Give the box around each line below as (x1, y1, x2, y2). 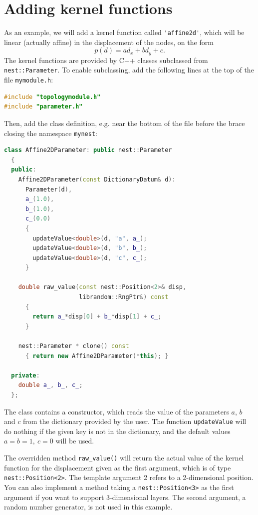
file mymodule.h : (4, 74, 53, 85)
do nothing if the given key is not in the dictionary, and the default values (4, 425, 231, 436)
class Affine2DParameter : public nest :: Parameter (4, 146, 172, 154)
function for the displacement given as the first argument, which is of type (4, 462, 231, 472)
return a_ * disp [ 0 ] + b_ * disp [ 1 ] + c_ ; (32, 313, 162, 320)
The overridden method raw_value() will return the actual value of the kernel (4, 452, 244, 463)
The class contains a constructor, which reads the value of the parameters (4, 406, 229, 416)
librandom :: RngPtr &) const (79, 293, 169, 301)
